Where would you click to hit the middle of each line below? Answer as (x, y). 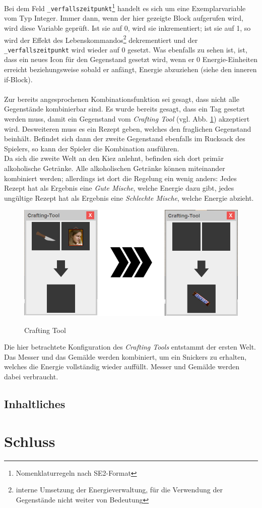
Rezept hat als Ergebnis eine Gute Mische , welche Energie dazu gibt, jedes (119, 188)
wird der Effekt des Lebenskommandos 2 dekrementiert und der (101, 39)
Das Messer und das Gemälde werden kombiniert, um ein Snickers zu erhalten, (125, 356)
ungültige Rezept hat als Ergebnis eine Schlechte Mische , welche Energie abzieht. (129, 197)
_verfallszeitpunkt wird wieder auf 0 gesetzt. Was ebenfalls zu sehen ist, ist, (126, 49)
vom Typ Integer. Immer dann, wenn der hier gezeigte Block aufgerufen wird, (124, 18)
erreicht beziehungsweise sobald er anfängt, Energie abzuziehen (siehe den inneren (130, 69)
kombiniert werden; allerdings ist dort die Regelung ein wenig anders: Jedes (120, 178)
